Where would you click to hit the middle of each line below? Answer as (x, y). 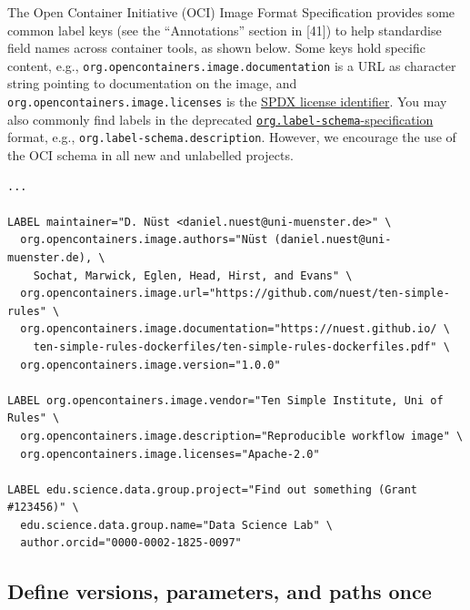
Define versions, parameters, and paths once (220, 591)
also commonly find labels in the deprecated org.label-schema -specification (220, 119)
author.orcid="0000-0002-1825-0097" (131, 543)
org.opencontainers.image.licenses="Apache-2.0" (170, 454)
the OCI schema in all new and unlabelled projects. (150, 155)
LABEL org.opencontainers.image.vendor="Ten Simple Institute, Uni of (225, 400)
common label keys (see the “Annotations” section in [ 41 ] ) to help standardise (225, 30)
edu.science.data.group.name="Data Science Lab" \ (176, 525)
